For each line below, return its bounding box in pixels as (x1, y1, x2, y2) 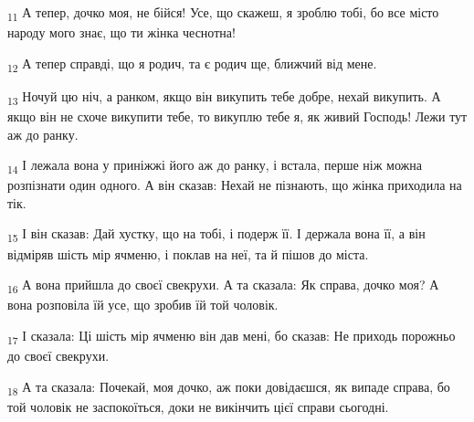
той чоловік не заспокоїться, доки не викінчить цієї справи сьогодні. (7, 396, 389, 416)
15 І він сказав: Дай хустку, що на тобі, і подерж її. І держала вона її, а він (7, 224, 426, 246)
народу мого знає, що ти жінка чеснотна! (7, 23, 236, 42)
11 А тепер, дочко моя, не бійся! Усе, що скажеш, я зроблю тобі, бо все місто (7, 3, 439, 24)
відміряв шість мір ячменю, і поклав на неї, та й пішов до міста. (7, 244, 369, 263)
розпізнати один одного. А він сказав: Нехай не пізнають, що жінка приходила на (7, 175, 462, 195)
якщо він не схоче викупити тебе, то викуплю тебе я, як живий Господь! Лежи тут (7, 106, 468, 125)
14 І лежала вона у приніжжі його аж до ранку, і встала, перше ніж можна (7, 155, 422, 176)
